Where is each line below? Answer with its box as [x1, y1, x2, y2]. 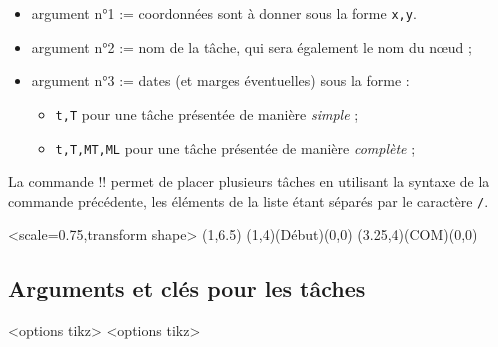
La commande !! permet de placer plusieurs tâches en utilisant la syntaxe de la [8, 171, 490, 192]
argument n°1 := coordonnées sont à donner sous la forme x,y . [31, 3, 417, 23]
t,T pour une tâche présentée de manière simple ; [55, 103, 359, 124]
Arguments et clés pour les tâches [8, 273, 366, 304]
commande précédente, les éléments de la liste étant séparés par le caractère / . [8, 190, 489, 211]
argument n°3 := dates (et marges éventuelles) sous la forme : [31, 70, 410, 91]
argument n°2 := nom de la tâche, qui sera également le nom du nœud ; [31, 36, 472, 57]
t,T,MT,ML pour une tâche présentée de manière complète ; [55, 137, 416, 158]
